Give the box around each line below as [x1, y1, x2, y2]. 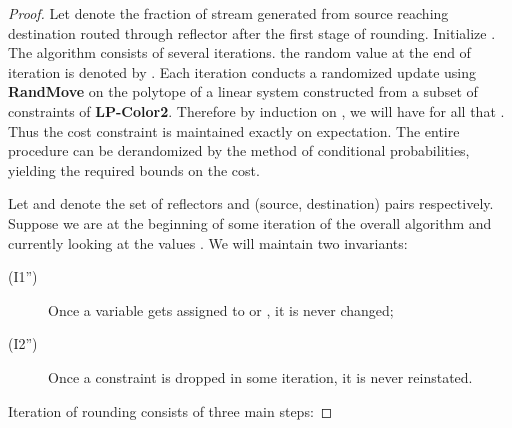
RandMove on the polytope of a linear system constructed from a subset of [8, 81, 478, 102]
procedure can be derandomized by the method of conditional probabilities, [8, 140, 470, 161]
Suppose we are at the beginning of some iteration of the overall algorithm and [8, 212, 492, 233]
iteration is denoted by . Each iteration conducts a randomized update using [8, 61, 477, 82]
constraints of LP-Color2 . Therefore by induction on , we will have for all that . [8, 100, 505, 121]
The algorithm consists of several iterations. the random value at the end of [8, 42, 471, 63]
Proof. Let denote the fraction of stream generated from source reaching [8, 3, 449, 23]
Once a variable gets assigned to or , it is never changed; [48, 299, 394, 320]
